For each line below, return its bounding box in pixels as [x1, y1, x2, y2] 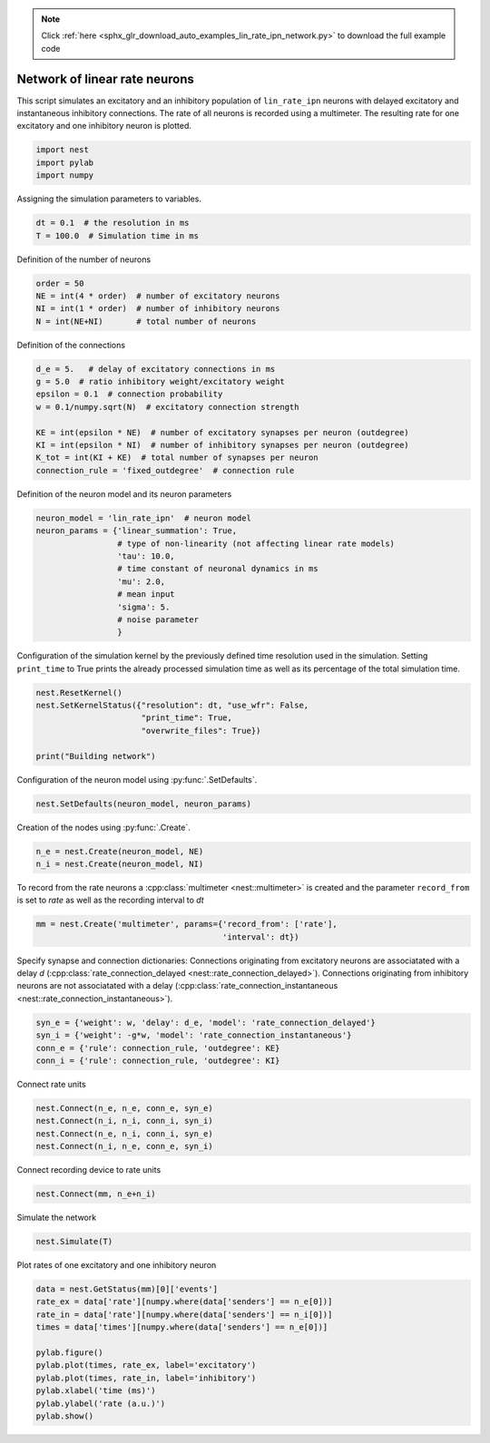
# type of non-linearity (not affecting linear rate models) [116, 538, 395, 549]
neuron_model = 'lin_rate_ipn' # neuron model [35, 512, 251, 523]
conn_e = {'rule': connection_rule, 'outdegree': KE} [35, 1043, 280, 1053]
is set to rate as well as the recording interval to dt [16, 894, 204, 906]
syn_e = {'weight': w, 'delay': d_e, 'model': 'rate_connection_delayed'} [35, 1017, 377, 1028]
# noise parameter [116, 614, 200, 625]
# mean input [116, 590, 176, 600]
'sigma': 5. [116, 601, 171, 612]
